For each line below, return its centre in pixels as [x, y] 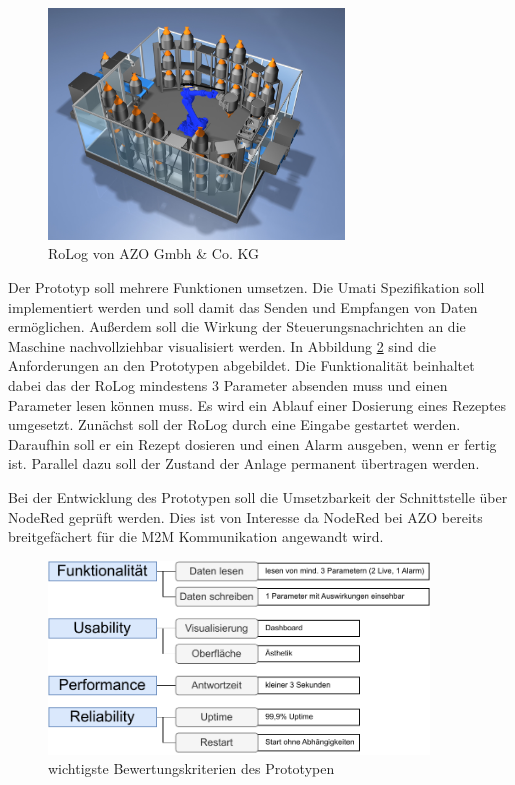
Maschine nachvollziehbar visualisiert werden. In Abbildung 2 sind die [222, 345]
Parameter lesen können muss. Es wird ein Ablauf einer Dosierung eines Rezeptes [257, 404]
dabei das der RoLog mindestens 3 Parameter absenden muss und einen [228, 385]
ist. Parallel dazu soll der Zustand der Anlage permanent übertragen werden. [244, 463]
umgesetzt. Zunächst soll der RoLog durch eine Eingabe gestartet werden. [234, 424]
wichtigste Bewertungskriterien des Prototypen [191, 768]
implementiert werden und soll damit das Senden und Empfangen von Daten [243, 306]
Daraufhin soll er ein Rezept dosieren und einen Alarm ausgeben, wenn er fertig [252, 443]
